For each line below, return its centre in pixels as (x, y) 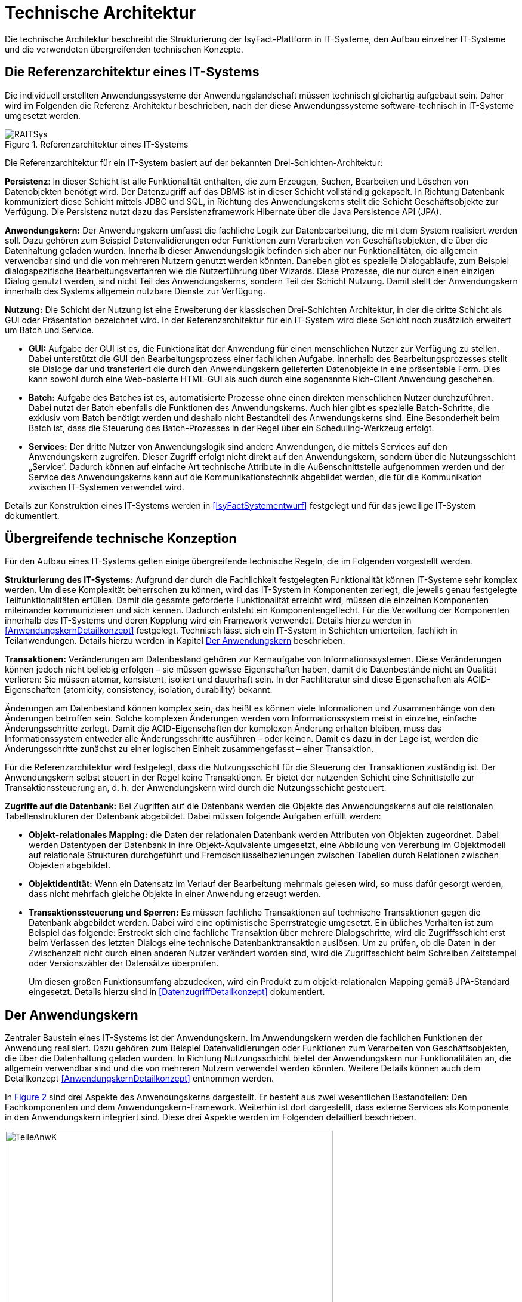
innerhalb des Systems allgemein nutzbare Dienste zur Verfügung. (135, 291)
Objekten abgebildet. (70, 865)
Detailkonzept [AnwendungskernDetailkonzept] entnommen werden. (139, 1079)
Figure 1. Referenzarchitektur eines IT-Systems (97, 144)
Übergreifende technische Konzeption (121, 539)
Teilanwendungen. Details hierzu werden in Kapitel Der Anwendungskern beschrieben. (175, 641)
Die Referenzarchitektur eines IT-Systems (132, 72)
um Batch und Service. (50, 330)
